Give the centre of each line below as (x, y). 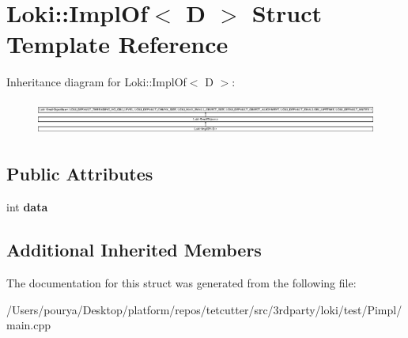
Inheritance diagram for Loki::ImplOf (96, 82)
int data (27, 207)
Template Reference (117, 44)
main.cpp (29, 325)
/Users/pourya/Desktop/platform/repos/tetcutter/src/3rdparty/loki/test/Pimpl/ (204, 309)
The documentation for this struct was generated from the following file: (181, 282)
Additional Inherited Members (134, 250)
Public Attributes (80, 174)
